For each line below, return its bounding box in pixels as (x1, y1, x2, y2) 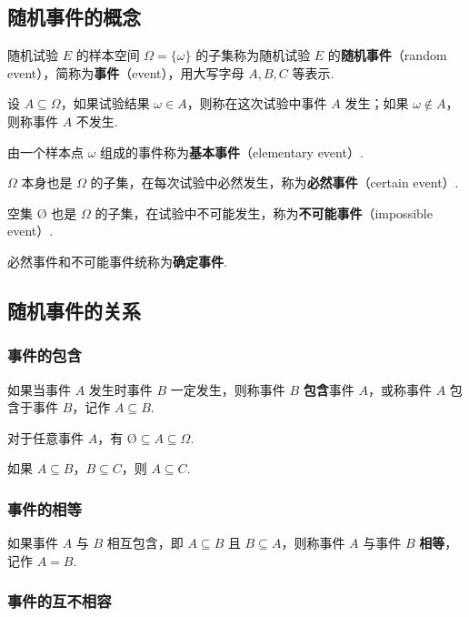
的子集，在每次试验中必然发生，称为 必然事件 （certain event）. (90, 173, 459, 192)
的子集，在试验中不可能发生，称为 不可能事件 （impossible (95, 203, 433, 222)
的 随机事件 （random (327, 46, 447, 65)
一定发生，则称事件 (170, 379, 285, 399)
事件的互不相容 (7, 590, 112, 612)
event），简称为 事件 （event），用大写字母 (7, 63, 244, 82)
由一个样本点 (7, 142, 84, 161)
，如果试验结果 (60, 94, 150, 113)
